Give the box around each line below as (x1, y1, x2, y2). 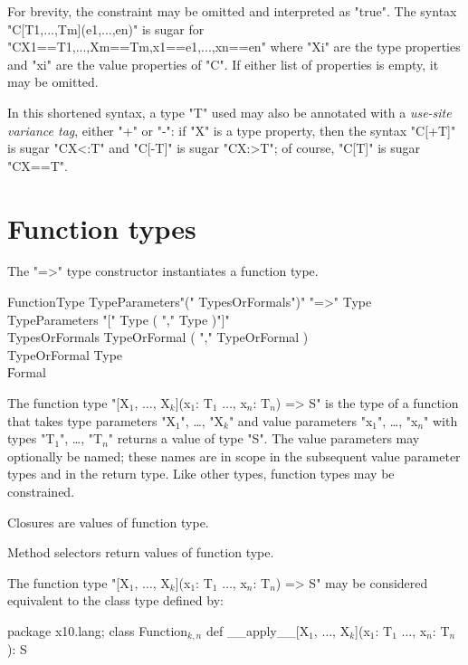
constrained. (7, 482, 75, 500)
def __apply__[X (205, 621, 310, 640)
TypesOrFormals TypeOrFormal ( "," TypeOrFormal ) (7, 328, 309, 347)
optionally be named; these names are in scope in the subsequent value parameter (7, 446, 461, 465)
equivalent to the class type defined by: (7, 591, 224, 610)
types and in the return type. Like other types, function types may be (7, 464, 395, 483)
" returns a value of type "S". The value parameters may (108, 429, 420, 448)
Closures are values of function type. (7, 512, 209, 531)
